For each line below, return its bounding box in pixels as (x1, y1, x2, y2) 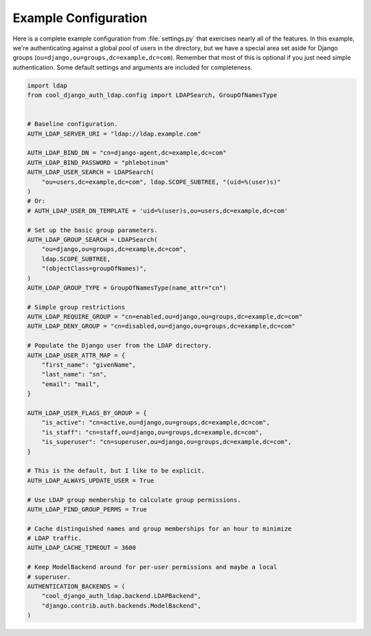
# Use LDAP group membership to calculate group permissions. (27, 496, 241, 504)
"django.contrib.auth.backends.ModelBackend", (41, 602, 202, 609)
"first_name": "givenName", (41, 361, 137, 369)
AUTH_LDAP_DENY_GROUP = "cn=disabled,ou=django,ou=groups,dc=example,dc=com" (27, 322, 295, 330)
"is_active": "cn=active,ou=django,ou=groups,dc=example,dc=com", (41, 418, 271, 427)
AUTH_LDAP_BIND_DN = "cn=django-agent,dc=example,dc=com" (27, 149, 227, 157)
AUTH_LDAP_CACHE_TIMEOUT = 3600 (27, 544, 137, 552)
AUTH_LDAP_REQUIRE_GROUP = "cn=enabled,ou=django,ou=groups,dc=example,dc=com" (27, 313, 303, 321)
